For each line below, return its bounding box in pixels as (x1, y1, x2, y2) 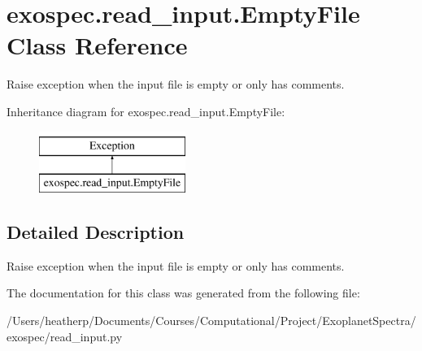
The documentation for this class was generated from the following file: (7, 284, 360, 301)
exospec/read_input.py (7, 327, 123, 344)
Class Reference (7, 28, 188, 62)
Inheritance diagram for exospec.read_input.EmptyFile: (7, 102, 285, 119)
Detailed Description (7, 219, 185, 245)
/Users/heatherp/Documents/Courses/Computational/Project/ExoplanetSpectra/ (7, 312, 416, 329)
